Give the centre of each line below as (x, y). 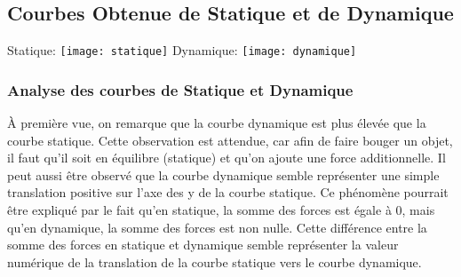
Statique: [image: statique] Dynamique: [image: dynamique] (182, 50)
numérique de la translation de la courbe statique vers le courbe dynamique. (215, 261)
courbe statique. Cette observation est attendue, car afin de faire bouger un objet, (230, 140)
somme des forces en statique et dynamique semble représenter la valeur (203, 245)
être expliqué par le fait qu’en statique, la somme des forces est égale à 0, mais (221, 210)
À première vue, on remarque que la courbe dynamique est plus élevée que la (217, 123)
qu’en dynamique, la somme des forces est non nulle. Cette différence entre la (217, 227)
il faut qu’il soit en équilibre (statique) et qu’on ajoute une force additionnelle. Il (227, 158)
